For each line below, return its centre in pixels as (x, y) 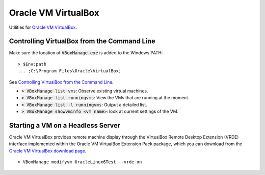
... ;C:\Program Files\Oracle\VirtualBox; (70, 71)
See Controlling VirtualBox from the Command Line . (61, 82)
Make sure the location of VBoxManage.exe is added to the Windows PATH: (86, 53)
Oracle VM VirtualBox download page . (48, 151)
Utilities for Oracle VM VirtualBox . (43, 27)
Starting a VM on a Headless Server (65, 125)
